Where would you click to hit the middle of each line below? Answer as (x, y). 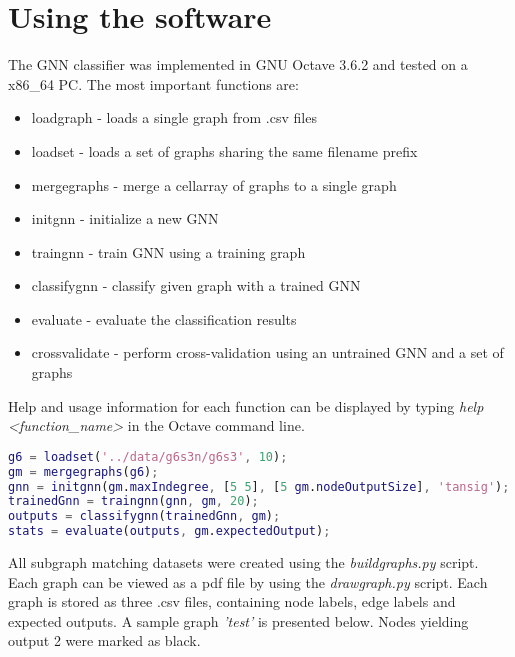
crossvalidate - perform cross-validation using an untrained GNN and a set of (267, 352)
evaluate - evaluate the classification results (164, 318)
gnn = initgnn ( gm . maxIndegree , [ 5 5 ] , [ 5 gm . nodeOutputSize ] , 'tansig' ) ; (259, 486)
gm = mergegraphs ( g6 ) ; (83, 471)
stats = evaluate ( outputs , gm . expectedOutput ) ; (169, 531)
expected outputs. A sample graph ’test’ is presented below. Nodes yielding (238, 620)
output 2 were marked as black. (104, 640)
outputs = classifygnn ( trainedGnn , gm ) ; (144, 516)
